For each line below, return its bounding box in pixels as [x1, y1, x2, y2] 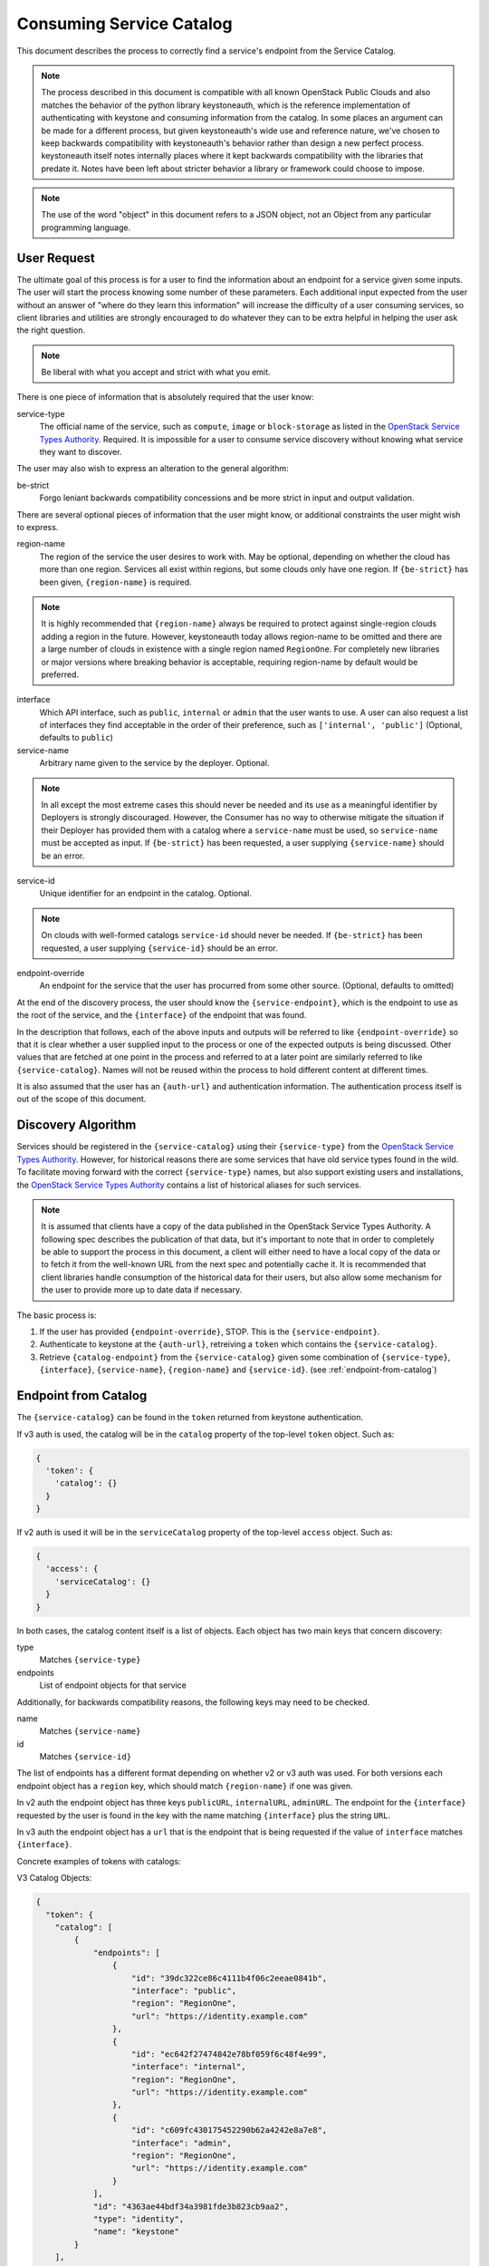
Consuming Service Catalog [16, 14, 233, 34]
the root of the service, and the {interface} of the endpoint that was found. [16, 1010, 307, 1021]
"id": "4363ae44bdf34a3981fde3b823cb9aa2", [92, 2201, 290, 2212]
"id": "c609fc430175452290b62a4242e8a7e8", [131, 2126, 328, 2135]
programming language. [41, 222, 131, 233]
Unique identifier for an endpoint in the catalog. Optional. [39, 888, 253, 899]
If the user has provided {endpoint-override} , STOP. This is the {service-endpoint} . [39, 1326, 380, 1337]
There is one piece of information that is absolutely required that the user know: [16, 392, 314, 402]
